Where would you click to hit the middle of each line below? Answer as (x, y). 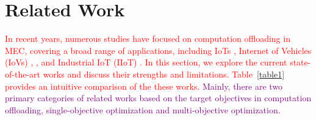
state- (300, 62)
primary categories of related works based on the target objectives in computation (158, 98)
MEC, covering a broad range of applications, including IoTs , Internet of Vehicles (158, 50)
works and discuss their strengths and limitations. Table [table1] (164, 74)
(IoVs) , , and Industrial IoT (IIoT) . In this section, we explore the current (146, 62)
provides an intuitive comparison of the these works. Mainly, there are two (144, 86)
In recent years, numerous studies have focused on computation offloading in (148, 38)
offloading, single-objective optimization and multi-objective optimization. (143, 109)
